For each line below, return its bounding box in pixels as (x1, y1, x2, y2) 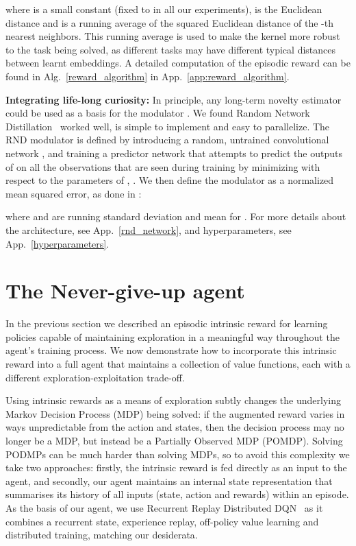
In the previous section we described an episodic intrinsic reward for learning (5, 316, 328, 331)
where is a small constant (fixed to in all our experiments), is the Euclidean (5, 2, 322, 16)
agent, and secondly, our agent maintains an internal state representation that (5, 473, 333, 488)
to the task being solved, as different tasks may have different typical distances (5, 42, 336, 56)
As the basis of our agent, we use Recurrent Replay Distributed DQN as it (5, 500, 323, 514)
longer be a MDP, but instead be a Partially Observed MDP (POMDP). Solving (5, 433, 343, 447)
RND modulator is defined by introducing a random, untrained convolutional (5, 132, 329, 147)
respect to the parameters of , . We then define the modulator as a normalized (5, 173, 334, 187)
